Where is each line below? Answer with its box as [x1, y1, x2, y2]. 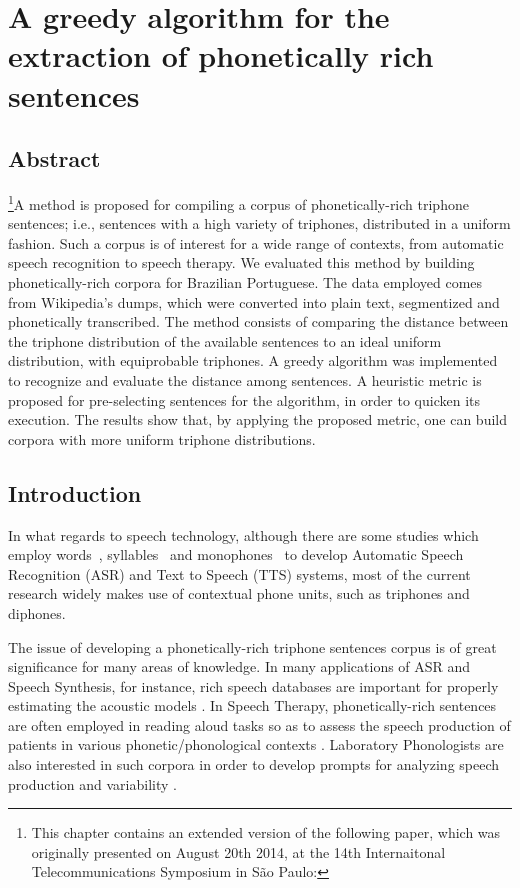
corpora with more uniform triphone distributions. [8, 428, 316, 449]
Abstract [8, 143, 101, 174]
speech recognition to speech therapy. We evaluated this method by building [8, 252, 475, 273]
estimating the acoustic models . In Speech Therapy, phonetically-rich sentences [8, 695, 497, 716]
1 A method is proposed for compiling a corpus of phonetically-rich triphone [8, 190, 469, 214]
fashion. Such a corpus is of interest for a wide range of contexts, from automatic [8, 232, 504, 253]
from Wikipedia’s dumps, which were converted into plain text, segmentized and [8, 291, 500, 312]
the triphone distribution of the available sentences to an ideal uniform [8, 330, 442, 351]
